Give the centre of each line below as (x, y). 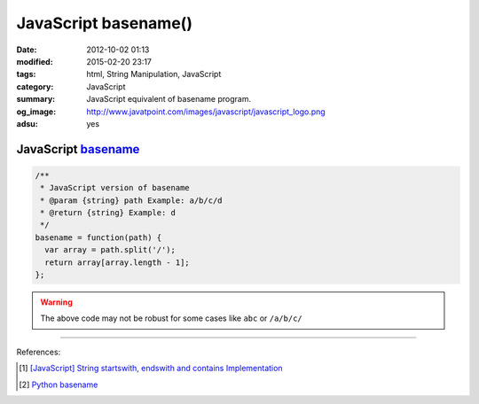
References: (39, 352)
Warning (56, 302)
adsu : (27, 123)
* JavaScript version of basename (115, 188)
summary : (36, 99)
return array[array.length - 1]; (117, 262)
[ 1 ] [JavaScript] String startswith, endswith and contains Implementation (151, 369)
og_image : (36, 112)
